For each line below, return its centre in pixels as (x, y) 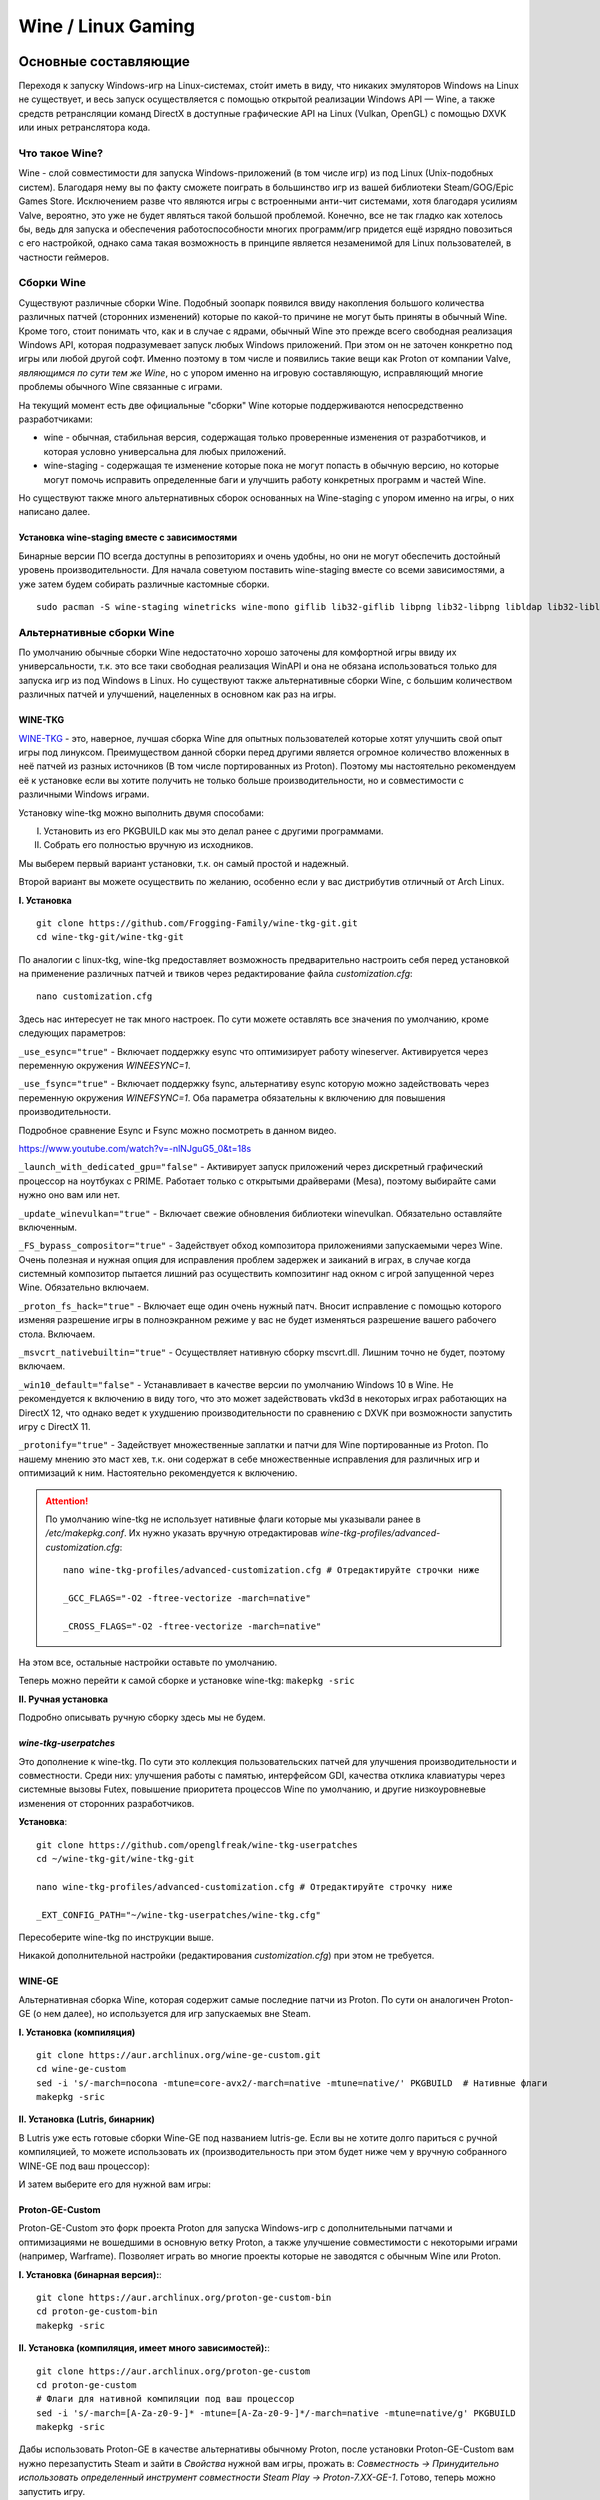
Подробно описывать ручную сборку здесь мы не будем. (142, 1717)
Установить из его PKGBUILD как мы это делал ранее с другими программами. (213, 831)
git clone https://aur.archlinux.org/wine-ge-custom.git (179, 2054)
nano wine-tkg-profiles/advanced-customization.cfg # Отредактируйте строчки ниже (271, 1570)
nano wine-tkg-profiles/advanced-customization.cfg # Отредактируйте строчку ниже (244, 1886)
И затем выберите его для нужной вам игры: (115, 2184)
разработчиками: (56, 419)
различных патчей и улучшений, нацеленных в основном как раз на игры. (177, 694)
